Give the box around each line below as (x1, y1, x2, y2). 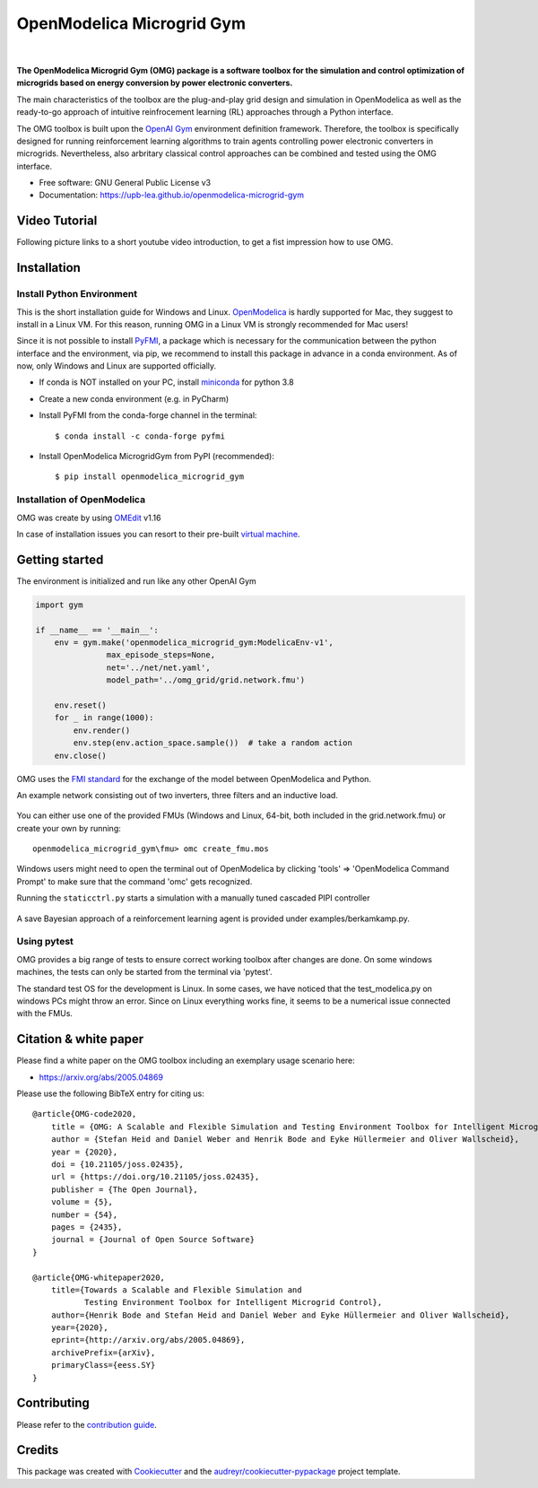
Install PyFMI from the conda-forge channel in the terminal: (39, 410, 257, 421)
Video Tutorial (16, 213, 98, 229)
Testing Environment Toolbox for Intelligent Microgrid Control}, (83, 1297, 383, 1308)
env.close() (54, 750, 108, 761)
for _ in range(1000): (54, 713, 154, 723)
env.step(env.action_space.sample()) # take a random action (73, 738, 353, 748)
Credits (16, 1442, 59, 1458)
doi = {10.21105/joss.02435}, (50, 1159, 184, 1170)
